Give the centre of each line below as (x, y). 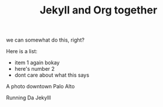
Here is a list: (22, 51)
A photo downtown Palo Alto (40, 87)
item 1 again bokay (37, 63)
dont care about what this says (52, 75)
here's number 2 (35, 69)
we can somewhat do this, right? (45, 40)
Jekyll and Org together (99, 10)
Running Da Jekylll (28, 98)
